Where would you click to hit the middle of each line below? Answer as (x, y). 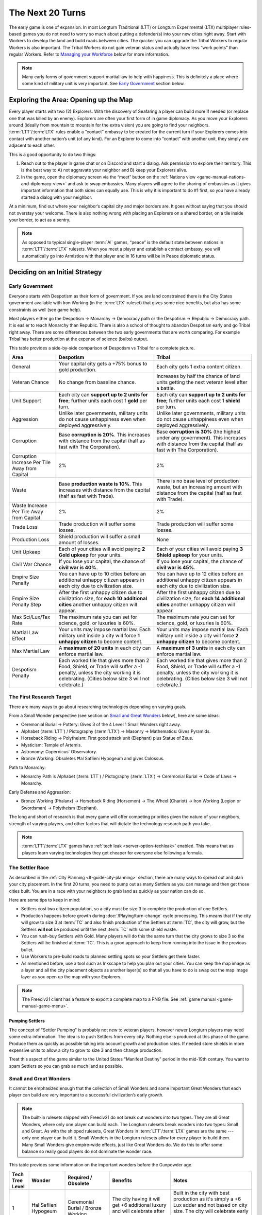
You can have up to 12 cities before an (200, 573)
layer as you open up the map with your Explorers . (71, 977)
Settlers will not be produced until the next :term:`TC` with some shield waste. (99, 929)
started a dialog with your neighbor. (57, 197)
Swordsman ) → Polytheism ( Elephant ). (59, 808)
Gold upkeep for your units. (90, 555)
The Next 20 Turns (47, 13)
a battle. (166, 388)
